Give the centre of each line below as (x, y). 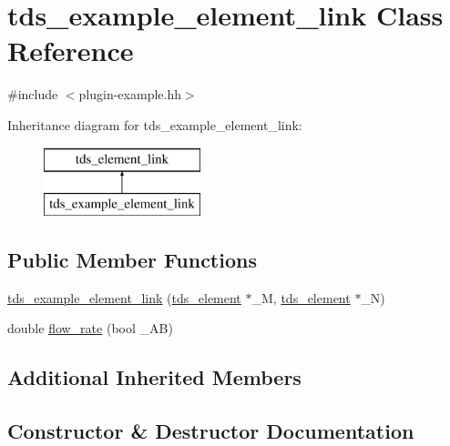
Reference (71, 51)
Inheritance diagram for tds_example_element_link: (155, 124)
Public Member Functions (132, 260)
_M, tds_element (301, 297)
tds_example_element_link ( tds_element (124, 297)
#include (33, 94)
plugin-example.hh (130, 94)
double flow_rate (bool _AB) (90, 328)
